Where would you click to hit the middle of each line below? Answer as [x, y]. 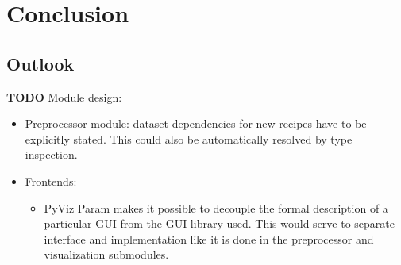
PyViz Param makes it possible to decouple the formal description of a [216, 207]
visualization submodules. [106, 254]
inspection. [51, 154]
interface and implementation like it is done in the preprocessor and [209, 238]
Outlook [40, 63]
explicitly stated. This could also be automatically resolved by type [189, 138]
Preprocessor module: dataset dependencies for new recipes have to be [196, 123]
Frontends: [51, 181]
